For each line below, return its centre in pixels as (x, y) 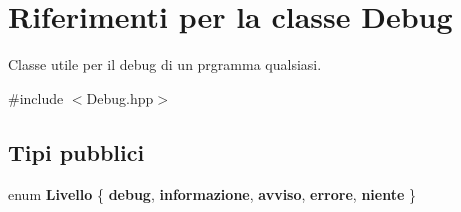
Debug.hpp (120, 97)
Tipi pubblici (76, 151)
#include (36, 97)
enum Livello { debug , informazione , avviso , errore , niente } (212, 193)
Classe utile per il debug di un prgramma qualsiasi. (165, 64)
